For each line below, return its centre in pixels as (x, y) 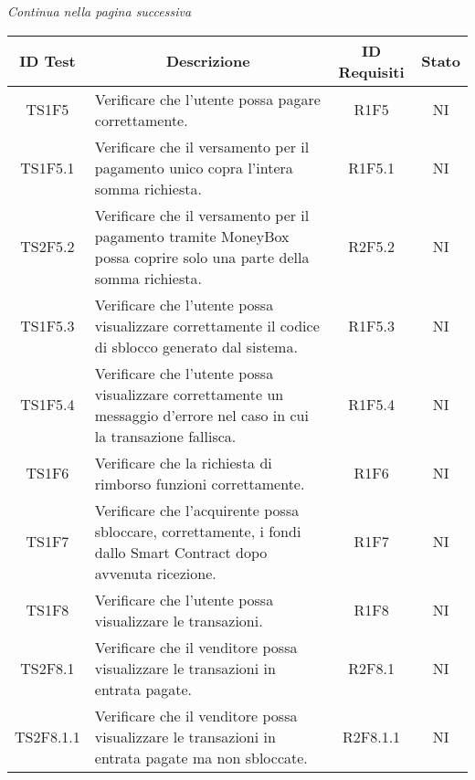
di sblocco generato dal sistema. (196, 346)
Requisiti (371, 71)
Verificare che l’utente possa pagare (207, 99)
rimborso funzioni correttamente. (200, 483)
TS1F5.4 (47, 405)
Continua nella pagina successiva (100, 11)
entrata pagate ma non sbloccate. (201, 757)
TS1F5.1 (47, 167)
